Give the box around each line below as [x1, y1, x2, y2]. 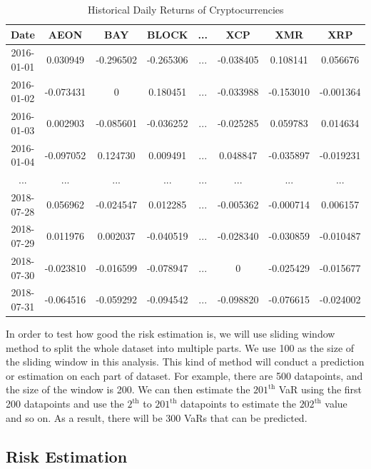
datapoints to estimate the [181, 396, 296, 410]
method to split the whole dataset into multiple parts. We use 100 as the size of [6, 340, 355, 355]
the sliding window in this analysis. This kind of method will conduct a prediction [6, 354, 365, 369]
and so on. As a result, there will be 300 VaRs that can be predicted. [6, 410, 308, 425]
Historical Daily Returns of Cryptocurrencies [87, 2, 284, 16]
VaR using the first [278, 382, 362, 397]
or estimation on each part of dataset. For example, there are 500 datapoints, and [6, 368, 363, 383]
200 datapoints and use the [6, 396, 124, 410]
